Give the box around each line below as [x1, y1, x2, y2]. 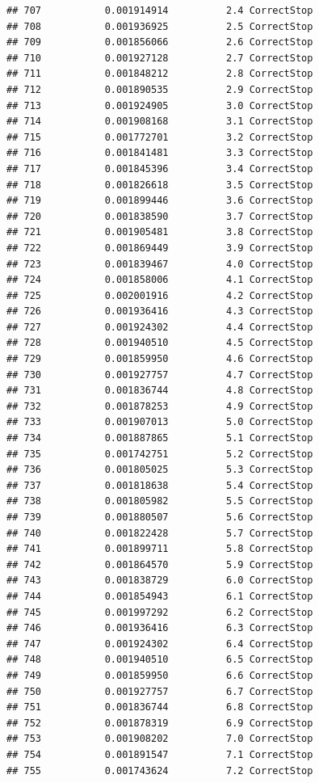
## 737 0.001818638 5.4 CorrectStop [6, 479, 313, 491]
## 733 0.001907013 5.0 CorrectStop [6, 416, 313, 428]
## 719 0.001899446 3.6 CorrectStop [6, 195, 313, 207]
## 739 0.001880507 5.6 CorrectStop [6, 511, 313, 523]
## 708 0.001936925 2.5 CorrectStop [6, 20, 313, 32]
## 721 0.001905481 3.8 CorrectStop [6, 226, 313, 238]
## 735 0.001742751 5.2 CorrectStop [6, 448, 313, 460]
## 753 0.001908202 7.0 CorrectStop [6, 733, 313, 745]
